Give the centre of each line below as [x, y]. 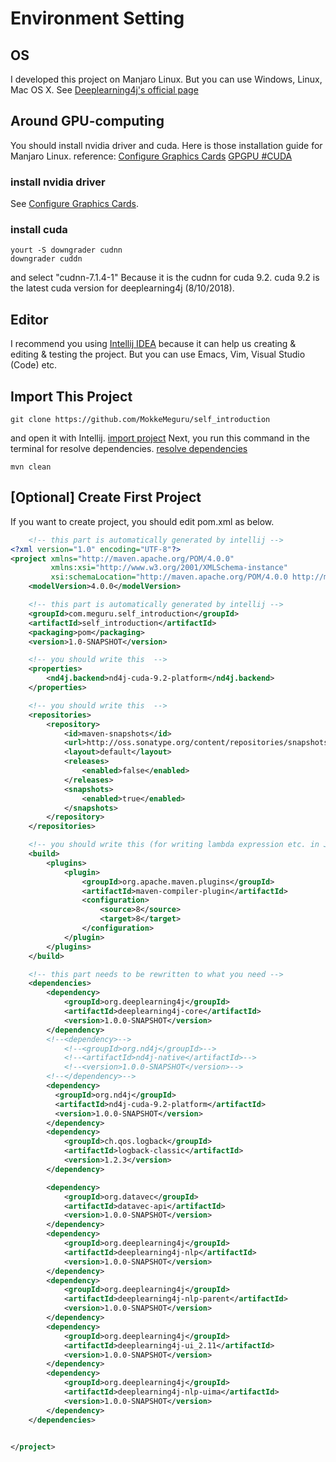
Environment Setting [97, 18]
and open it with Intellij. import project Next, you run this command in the [160, 438]
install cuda [39, 230]
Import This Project [71, 396]
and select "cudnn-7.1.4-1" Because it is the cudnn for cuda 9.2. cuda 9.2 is [165, 278]
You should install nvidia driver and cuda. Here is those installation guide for [166, 145]
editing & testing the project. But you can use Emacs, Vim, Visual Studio [158, 354]
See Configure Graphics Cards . [74, 204]
